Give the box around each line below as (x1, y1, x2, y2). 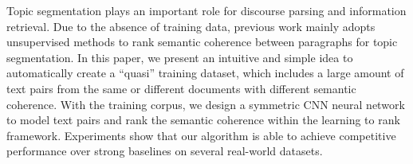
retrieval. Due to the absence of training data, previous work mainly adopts (6, 18, 376, 34)
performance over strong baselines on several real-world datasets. (6, 143, 323, 159)
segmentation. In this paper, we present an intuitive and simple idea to (6, 49, 353, 65)
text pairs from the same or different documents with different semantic (6, 80, 356, 96)
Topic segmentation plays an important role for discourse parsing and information (6, 2, 407, 18)
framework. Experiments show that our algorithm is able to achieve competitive (6, 127, 396, 143)
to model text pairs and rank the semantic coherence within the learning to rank (6, 111, 400, 128)
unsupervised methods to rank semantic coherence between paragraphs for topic (6, 33, 398, 50)
